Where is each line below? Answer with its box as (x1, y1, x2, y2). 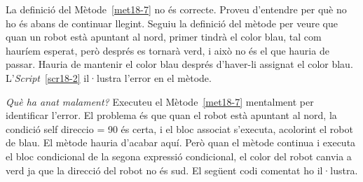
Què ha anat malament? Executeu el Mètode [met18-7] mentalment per (6, 94, 314, 108)
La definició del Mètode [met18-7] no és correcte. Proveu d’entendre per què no (6, 2, 347, 16)
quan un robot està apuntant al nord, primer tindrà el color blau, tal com (6, 29, 322, 44)
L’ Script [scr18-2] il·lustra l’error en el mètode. (6, 70, 212, 85)
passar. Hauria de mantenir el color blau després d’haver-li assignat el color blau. (6, 57, 353, 71)
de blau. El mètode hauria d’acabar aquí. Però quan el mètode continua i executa (6, 135, 356, 150)
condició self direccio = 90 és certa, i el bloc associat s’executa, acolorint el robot (6, 121, 353, 136)
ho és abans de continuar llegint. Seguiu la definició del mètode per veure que (6, 15, 338, 30)
